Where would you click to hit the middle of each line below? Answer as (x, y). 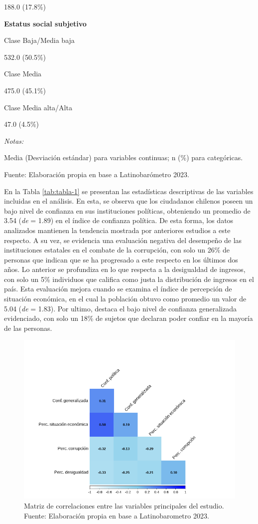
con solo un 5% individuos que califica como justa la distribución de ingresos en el (129, 279)
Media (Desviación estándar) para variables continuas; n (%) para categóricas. (124, 157)
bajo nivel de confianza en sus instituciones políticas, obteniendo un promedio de (127, 210)
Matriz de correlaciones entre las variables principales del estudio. (124, 506)
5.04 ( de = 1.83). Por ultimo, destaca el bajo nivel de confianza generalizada (121, 308)
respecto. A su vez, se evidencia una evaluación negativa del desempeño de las (123, 240)
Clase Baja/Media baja (39, 40)
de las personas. (28, 328)
